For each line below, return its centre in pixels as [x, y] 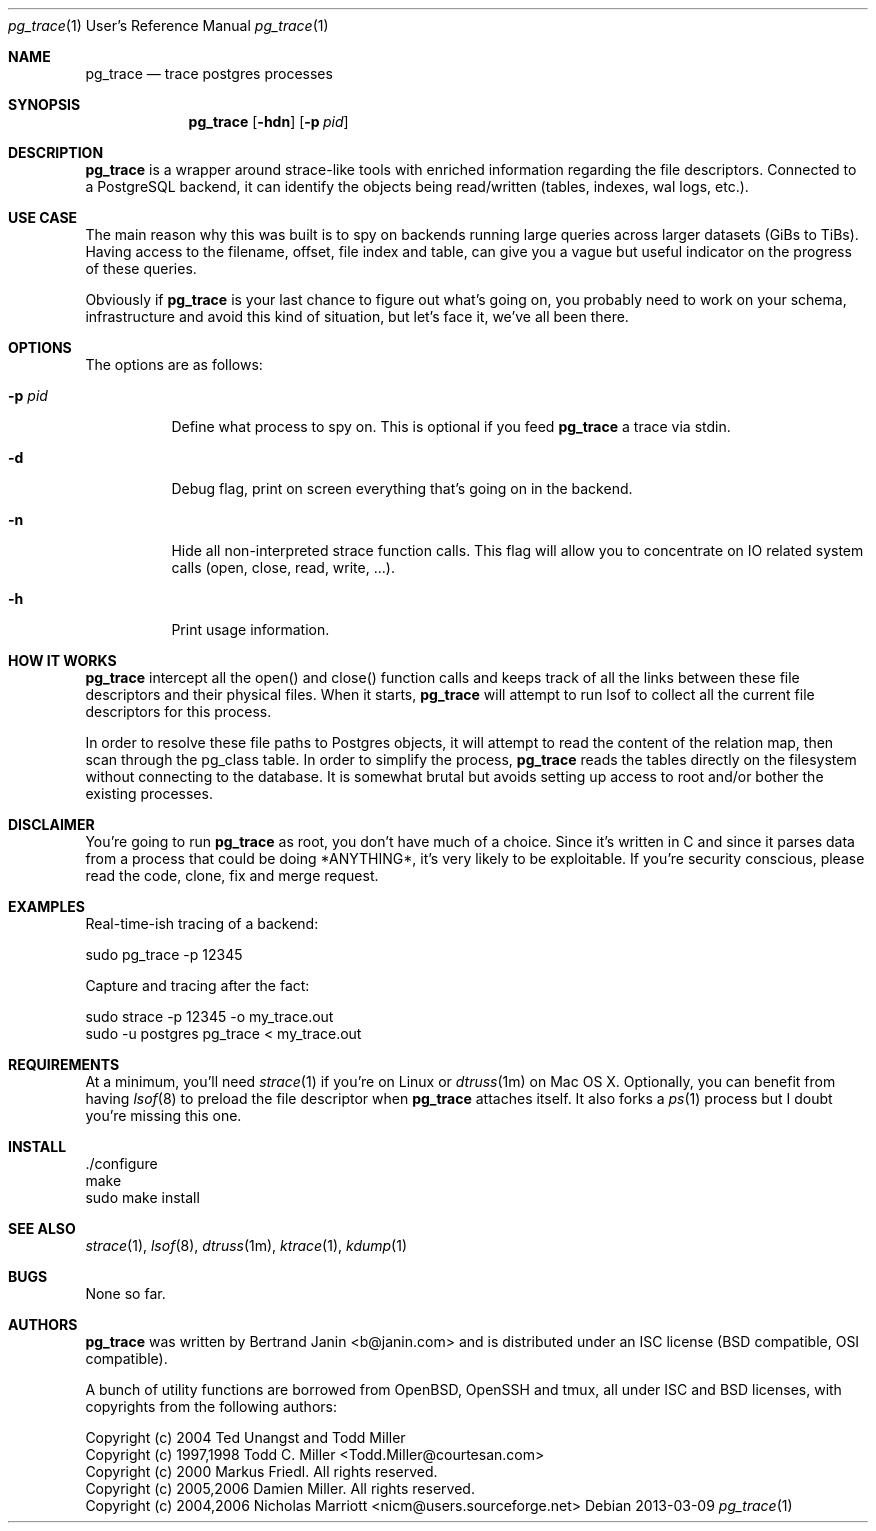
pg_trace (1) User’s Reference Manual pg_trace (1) [168, 25]
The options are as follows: [174, 364]
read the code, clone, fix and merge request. [232, 875]
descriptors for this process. [178, 711]
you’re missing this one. [163, 1115]
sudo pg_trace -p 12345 [164, 954]
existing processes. [149, 793]
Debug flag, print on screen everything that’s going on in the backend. [402, 488]
